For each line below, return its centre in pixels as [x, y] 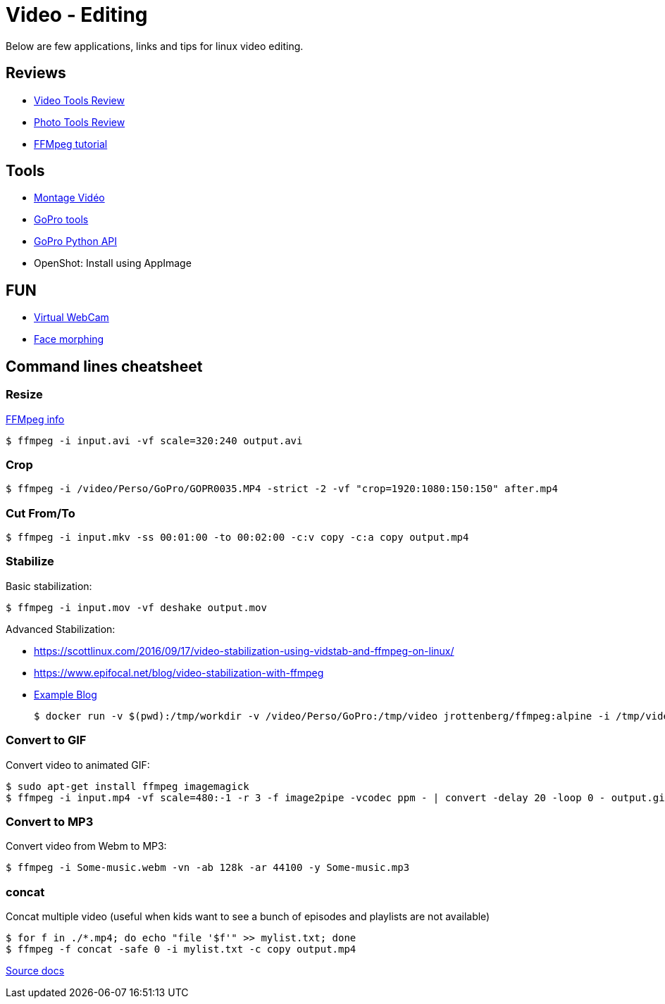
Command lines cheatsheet [104, 366]
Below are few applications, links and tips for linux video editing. [155, 46]
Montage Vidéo [69, 198]
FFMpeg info [35, 419]
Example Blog [66, 694]
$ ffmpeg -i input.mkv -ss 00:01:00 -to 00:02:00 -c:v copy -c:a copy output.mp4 [237, 537]
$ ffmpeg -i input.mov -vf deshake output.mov [136, 607]
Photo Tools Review [80, 122]
